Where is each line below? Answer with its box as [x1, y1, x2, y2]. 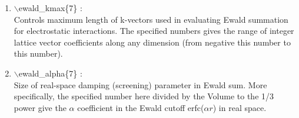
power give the [14, 101, 67, 113]
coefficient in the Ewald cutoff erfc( [77, 101, 204, 113]
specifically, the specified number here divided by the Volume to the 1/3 [14, 90, 274, 102]
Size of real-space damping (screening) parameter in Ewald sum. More [14, 78, 267, 91]
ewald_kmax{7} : [18, 2, 82, 13]
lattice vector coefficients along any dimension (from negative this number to [14, 36, 291, 48]
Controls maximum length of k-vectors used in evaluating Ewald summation [14, 13, 288, 25]
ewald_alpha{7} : [18, 67, 82, 79]
